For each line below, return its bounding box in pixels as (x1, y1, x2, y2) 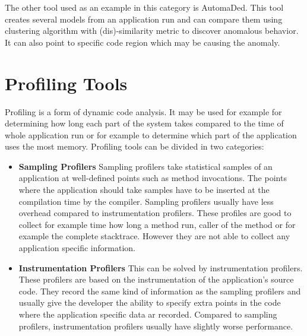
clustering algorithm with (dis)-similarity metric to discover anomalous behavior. (5, 24, 299, 37)
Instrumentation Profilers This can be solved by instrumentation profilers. (18, 261, 303, 274)
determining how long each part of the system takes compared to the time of (5, 117, 284, 129)
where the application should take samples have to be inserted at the (18, 183, 270, 196)
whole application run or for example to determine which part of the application (5, 128, 297, 141)
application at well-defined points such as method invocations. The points (18, 172, 287, 184)
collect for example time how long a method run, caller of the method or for (18, 218, 296, 230)
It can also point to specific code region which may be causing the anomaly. (5, 36, 280, 48)
